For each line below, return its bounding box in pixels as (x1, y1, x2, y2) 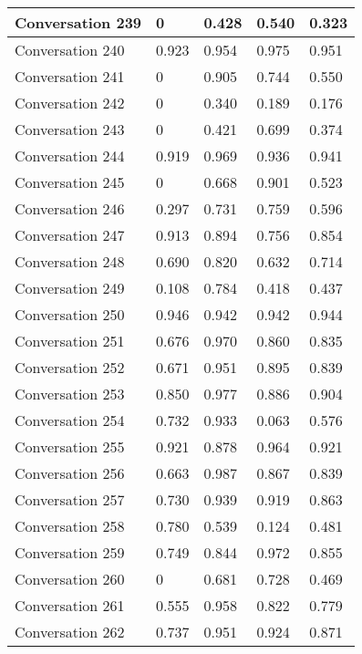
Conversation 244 (15, 145, 125, 166)
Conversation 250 (15, 304, 125, 325)
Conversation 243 (15, 119, 125, 140)
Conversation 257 (15, 489, 125, 510)
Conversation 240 (15, 39, 125, 60)
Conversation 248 (15, 251, 125, 272)
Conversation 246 (15, 198, 125, 219)
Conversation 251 (15, 330, 125, 351)
